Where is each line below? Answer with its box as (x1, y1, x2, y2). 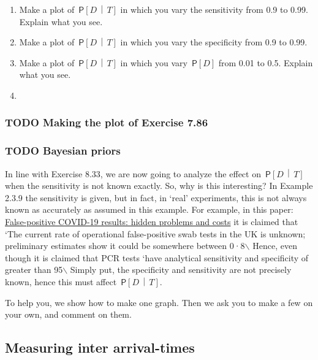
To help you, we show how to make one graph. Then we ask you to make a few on (5, 296, 313, 308)
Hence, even (252, 239, 297, 252)
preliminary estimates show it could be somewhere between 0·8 (5, 239, 245, 252)
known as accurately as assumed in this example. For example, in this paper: (5, 203, 293, 216)
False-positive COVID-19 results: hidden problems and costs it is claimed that (5, 215, 298, 228)
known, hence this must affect (5, 275, 117, 288)
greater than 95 (5, 263, 63, 276)
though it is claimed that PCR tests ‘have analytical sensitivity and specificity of (5, 251, 309, 264)
